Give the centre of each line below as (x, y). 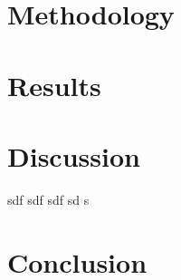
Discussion (74, 155)
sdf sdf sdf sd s (48, 199)
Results (54, 85)
